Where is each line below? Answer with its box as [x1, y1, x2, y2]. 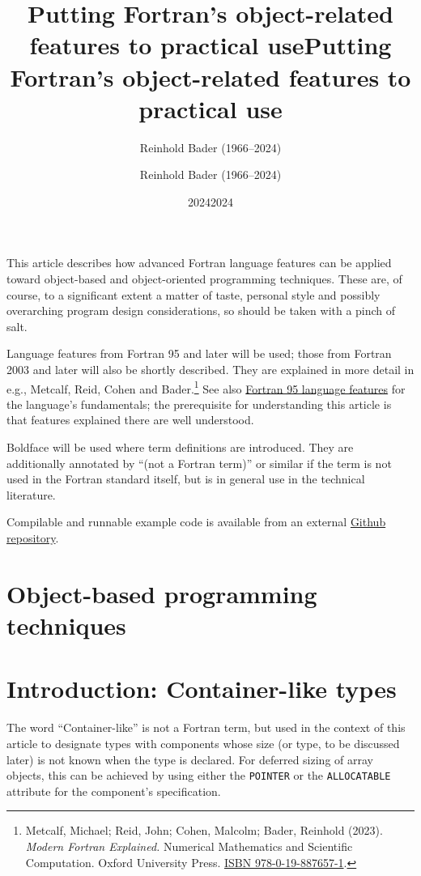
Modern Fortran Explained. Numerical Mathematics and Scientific [25, 837, 353, 854]
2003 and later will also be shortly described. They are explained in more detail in [6, 361, 415, 378]
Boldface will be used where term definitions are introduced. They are [6, 439, 354, 456]
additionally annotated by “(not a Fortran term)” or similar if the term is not [6, 454, 392, 471]
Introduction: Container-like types [6, 672, 397, 705]
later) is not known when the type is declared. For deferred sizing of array [6, 751, 373, 768]
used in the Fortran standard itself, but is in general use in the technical [6, 470, 365, 487]
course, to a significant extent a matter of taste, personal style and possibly [6, 286, 381, 303]
